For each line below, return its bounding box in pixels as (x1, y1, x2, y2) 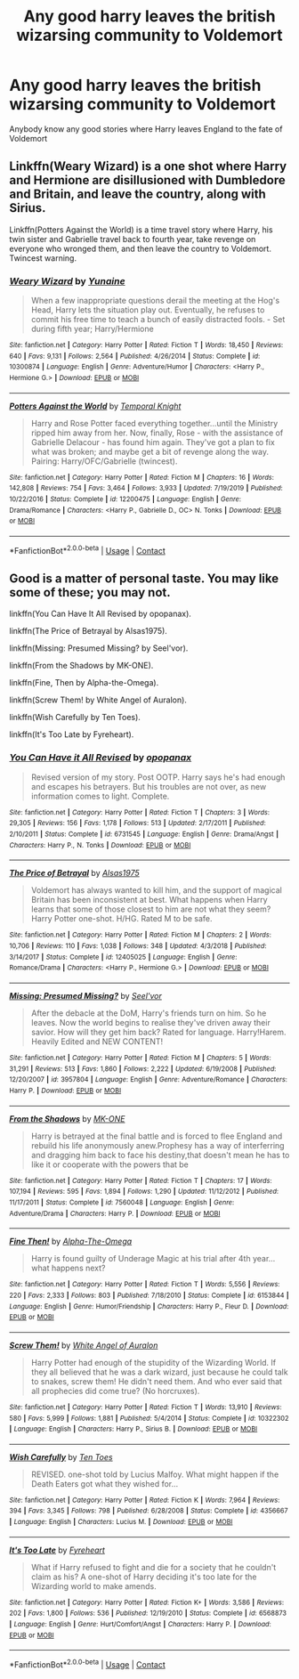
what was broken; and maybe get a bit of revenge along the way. (30, 446, 270, 457)
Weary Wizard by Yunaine (9, 274, 126, 287)
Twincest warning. (9, 252, 77, 264)
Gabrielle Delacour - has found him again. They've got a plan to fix (30, 436, 276, 447)
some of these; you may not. (9, 585, 171, 600)
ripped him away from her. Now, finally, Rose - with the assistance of (30, 427, 284, 438)
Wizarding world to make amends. (30, 1580, 158, 1591)
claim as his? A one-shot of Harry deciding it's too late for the (30, 1571, 257, 1582)
